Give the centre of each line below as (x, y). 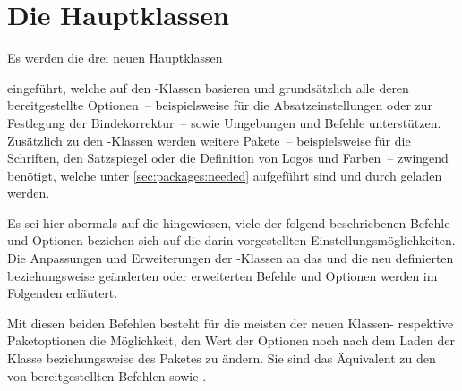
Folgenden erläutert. (63, 293)
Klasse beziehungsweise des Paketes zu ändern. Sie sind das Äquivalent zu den (222, 358)
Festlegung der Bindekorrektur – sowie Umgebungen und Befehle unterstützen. (224, 122)
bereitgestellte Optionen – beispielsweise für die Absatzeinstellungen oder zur (220, 105)
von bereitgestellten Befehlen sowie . (107, 375)
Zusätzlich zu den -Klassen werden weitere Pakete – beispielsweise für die (209, 140)
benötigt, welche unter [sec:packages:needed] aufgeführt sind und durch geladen (225, 175)
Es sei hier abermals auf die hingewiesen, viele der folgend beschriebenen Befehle (229, 222)
